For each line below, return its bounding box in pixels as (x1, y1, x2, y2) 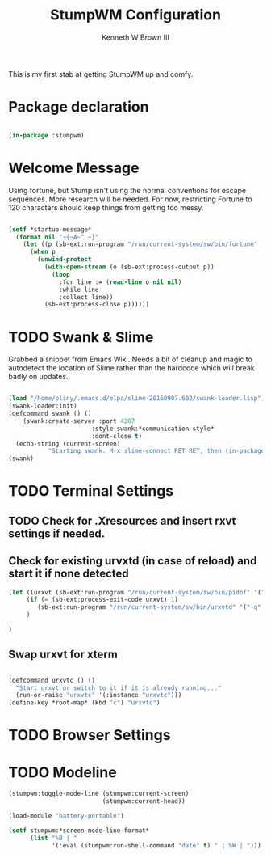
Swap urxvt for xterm (8, 648, 119, 661)
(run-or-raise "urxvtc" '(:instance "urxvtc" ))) (15, 691, 182, 700)
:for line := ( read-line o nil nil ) (59, 277, 182, 286)
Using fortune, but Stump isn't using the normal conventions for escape (8, 185, 247, 195)
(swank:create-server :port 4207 (23, 416, 135, 425)
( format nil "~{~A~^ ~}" (15, 233, 99, 241)
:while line (59, 285, 99, 294)
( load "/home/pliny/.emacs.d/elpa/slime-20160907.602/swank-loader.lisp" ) (8, 395, 265, 403)
